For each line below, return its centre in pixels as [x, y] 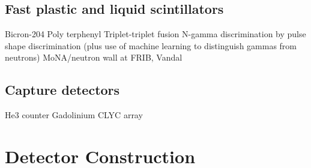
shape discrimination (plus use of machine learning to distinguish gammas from [151, 45]
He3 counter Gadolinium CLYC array [74, 115]
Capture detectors [62, 90]
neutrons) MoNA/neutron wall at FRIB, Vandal [94, 57]
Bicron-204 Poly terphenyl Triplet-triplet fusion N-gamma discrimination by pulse [155, 34]
